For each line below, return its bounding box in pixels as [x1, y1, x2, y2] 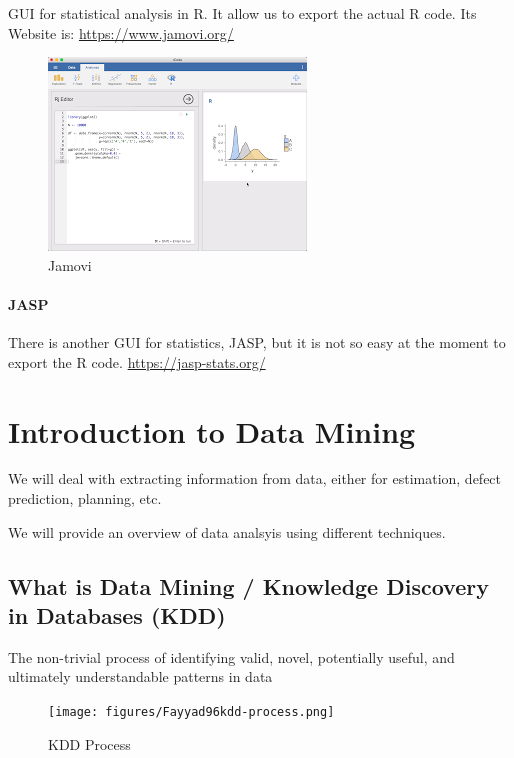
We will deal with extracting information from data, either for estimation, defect [8, 468, 502, 489]
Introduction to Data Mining [8, 410, 416, 451]
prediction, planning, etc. [8, 488, 162, 509]
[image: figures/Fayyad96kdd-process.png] [48, 705, 335, 720]
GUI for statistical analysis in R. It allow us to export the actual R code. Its [8, 3, 477, 23]
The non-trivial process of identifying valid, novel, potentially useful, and [8, 646, 455, 667]
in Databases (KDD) [8, 600, 226, 631]
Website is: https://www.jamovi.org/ [8, 22, 234, 43]
